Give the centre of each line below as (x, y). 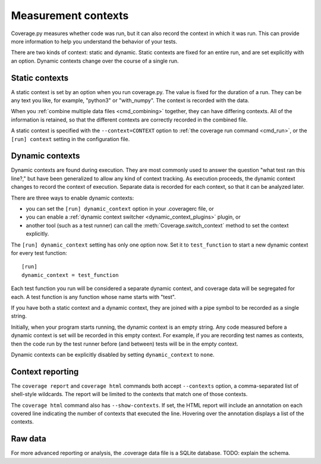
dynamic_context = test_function (70, 275)
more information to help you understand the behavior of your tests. (94, 41)
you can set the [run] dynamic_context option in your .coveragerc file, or (120, 209)
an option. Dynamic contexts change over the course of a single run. (95, 61)
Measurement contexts (70, 15)
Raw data (29, 439)
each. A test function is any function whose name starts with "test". (93, 297)
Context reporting (45, 371)
